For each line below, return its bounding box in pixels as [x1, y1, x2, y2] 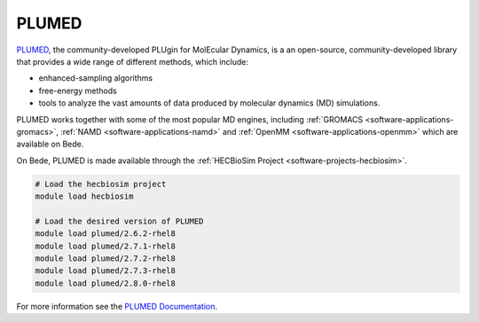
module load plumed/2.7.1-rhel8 [35, 240, 177, 251]
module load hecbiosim [35, 192, 134, 201]
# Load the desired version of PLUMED [35, 216, 204, 226]
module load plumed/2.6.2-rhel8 [35, 229, 177, 239]
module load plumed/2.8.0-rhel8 [35, 278, 177, 288]
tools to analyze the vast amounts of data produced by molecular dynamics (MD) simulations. [38, 98, 381, 108]
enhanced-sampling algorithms [38, 73, 153, 83]
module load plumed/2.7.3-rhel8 [35, 266, 177, 276]
